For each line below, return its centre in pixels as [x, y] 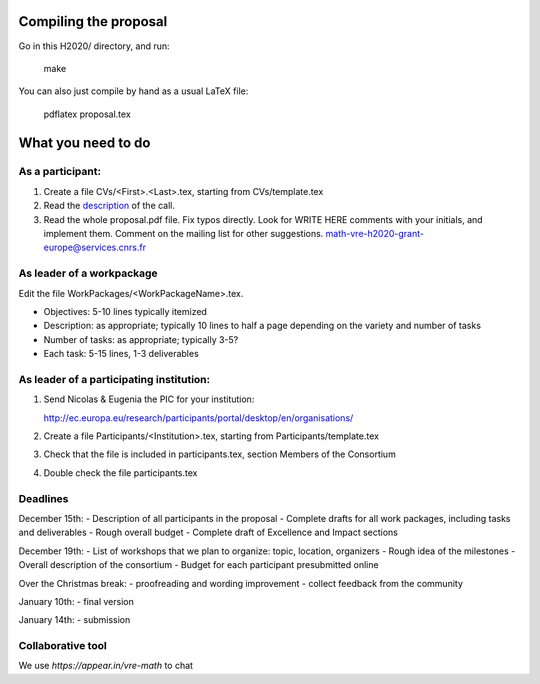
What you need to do [84, 142]
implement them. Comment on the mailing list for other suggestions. [183, 234]
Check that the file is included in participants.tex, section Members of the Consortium [220, 454]
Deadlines [43, 498]
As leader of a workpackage [88, 273]
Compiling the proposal [93, 21]
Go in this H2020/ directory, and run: [94, 46]
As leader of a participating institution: [114, 379]
